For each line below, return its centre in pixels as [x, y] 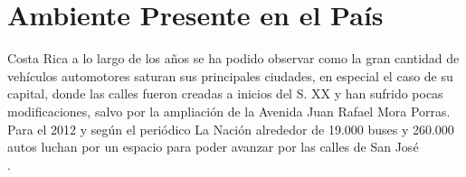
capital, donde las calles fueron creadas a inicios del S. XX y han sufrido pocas [225, 93]
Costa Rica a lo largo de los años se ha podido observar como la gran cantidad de [233, 58]
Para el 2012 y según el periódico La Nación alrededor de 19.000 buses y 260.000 [231, 129]
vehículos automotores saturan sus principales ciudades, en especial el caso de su [230, 75]
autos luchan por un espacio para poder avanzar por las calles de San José [213, 147]
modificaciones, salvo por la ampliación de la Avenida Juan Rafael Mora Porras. [229, 111]
